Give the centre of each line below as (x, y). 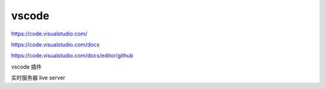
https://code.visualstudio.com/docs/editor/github (72, 56)
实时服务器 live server (38, 78)
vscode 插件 (27, 67)
